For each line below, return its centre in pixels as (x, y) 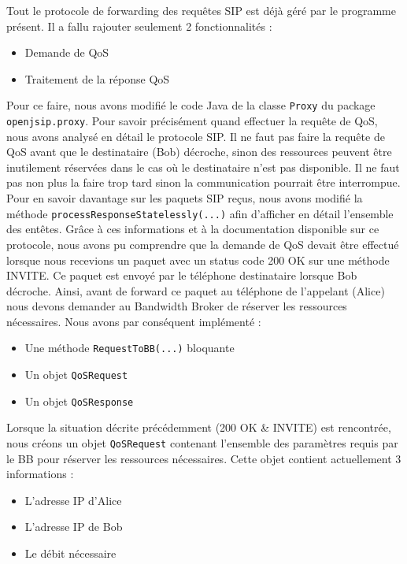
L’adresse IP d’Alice (73, 500)
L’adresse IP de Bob (74, 527)
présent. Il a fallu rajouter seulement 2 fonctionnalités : (139, 26)
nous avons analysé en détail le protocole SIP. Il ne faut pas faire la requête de (196, 136)
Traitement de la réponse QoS (97, 78)
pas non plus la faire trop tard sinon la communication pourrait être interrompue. (203, 182)
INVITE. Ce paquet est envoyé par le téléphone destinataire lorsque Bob (182, 275)
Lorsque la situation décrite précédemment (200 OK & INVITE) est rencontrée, (199, 427)
